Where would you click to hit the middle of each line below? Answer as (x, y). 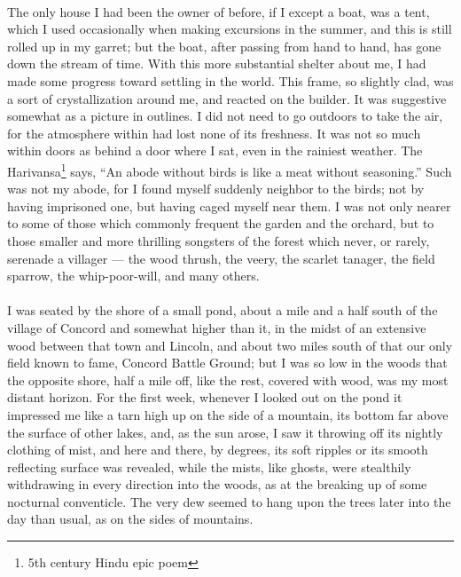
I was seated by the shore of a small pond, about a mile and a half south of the (223, 310)
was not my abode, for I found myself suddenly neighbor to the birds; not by (216, 189)
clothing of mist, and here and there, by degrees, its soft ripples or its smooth (218, 450)
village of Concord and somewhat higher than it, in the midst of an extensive (217, 327)
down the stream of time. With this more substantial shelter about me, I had (217, 63)
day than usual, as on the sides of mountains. (130, 519)
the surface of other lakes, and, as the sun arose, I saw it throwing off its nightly (225, 432)
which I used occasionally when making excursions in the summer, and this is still (230, 29)
